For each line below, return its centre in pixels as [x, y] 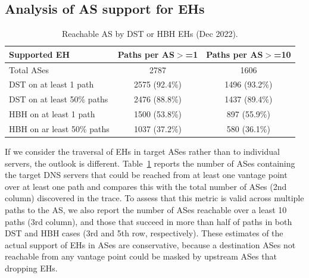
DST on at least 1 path [51, 84]
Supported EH [40, 54]
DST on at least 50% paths [59, 99]
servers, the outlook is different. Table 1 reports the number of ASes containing [150, 163]
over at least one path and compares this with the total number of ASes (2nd [146, 186]
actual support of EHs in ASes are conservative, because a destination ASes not [150, 244]
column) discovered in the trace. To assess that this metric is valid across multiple [154, 198]
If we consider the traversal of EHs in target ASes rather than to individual [142, 152]
